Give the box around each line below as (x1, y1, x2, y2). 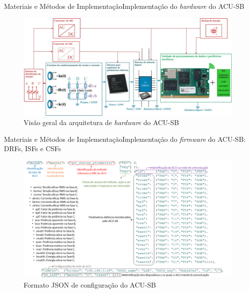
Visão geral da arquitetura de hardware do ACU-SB (24, 117, 179, 128)
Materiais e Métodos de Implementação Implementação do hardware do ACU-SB (4, 1, 245, 11)
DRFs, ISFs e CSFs (4, 143, 61, 154)
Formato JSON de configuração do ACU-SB (24, 279, 156, 290)
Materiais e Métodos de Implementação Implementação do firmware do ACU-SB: (4, 133, 246, 144)
